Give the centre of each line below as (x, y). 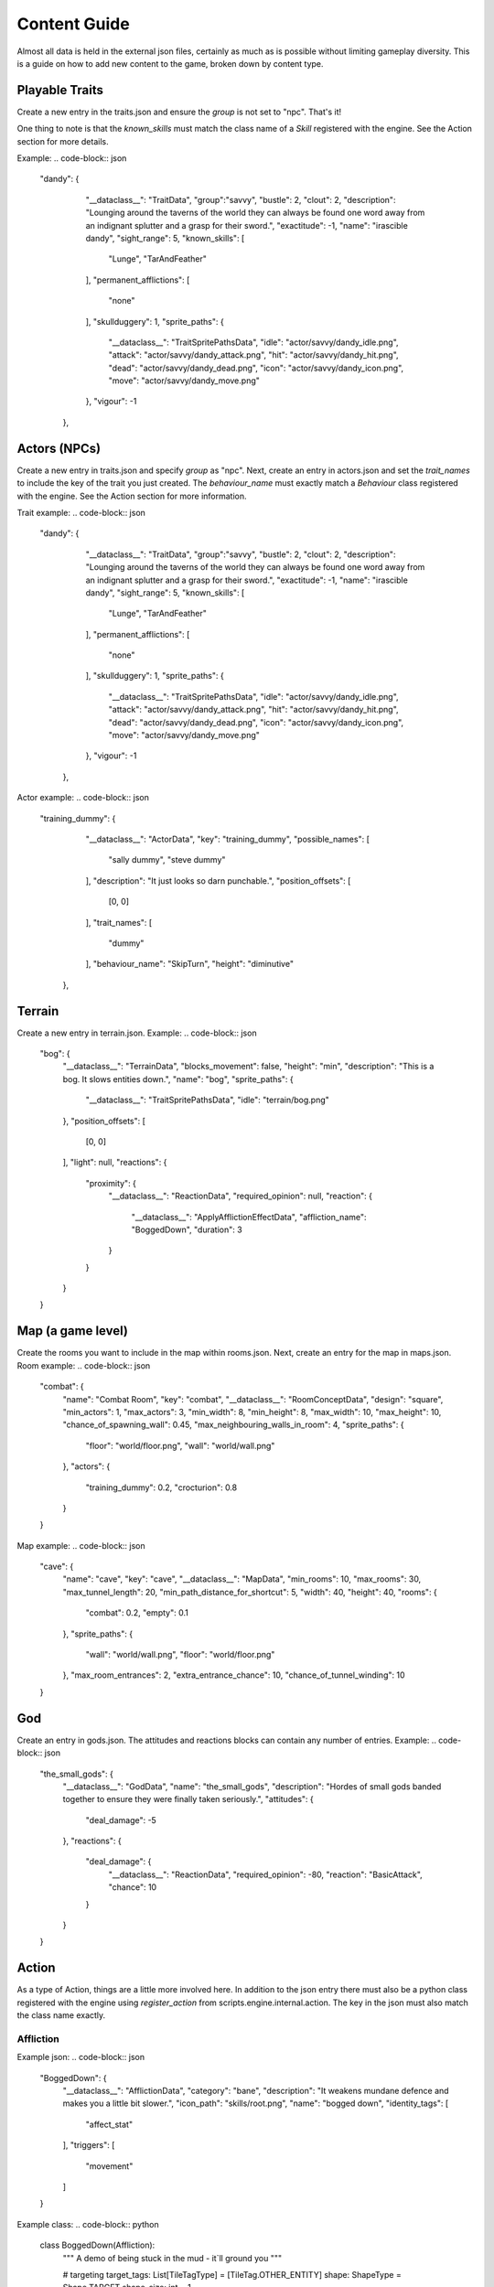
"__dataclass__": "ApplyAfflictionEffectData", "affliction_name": (249, 1217)
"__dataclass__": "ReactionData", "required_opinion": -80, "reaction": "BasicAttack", (265, 1874)
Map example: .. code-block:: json (81, 1545)
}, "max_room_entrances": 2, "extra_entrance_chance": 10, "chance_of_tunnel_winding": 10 (234, 1675)
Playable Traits (60, 90)
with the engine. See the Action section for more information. (132, 496)
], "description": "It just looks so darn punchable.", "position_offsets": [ (218, 880)
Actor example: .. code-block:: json (83, 798)
